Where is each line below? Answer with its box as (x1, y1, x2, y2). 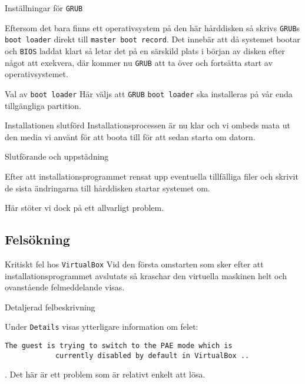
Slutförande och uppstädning (5, 150, 109, 163)
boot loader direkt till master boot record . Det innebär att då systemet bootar (5, 33, 300, 45)
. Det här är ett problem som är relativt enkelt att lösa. (5, 368, 205, 380)
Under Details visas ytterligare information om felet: (5, 320, 198, 333)
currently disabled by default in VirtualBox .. (55, 351, 250, 360)
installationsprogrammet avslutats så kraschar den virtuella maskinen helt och (5, 269, 287, 282)
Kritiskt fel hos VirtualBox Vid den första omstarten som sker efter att (5, 257, 264, 270)
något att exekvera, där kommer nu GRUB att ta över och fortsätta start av (5, 56, 273, 68)
